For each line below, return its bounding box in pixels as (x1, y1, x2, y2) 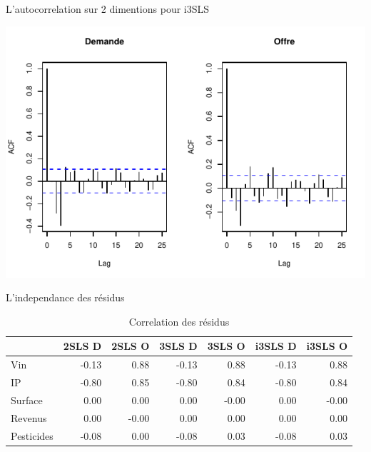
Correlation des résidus (128, 313, 230, 328)
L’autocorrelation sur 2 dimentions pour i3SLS (6, 1, 210, 16)
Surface (11, 392, 43, 407)
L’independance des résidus (6, 290, 125, 305)
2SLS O (111, 338, 150, 353)
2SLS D (63, 338, 102, 353)
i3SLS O (306, 338, 348, 353)
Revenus (11, 410, 47, 425)
